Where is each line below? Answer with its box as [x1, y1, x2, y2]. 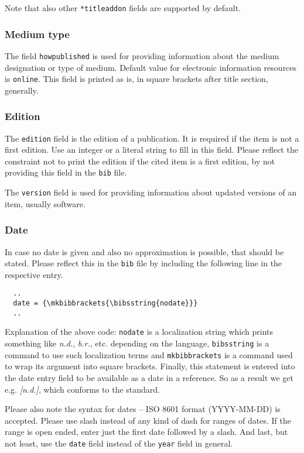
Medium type [5, 26, 70, 41]
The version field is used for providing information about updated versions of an [5, 186, 297, 198]
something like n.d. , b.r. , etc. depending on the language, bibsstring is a [5, 337, 269, 349]
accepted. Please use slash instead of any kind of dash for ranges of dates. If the [5, 414, 291, 426]
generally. [5, 84, 39, 96]
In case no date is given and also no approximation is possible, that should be [5, 245, 284, 258]
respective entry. [5, 268, 63, 280]
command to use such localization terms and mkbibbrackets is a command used [5, 348, 293, 361]
